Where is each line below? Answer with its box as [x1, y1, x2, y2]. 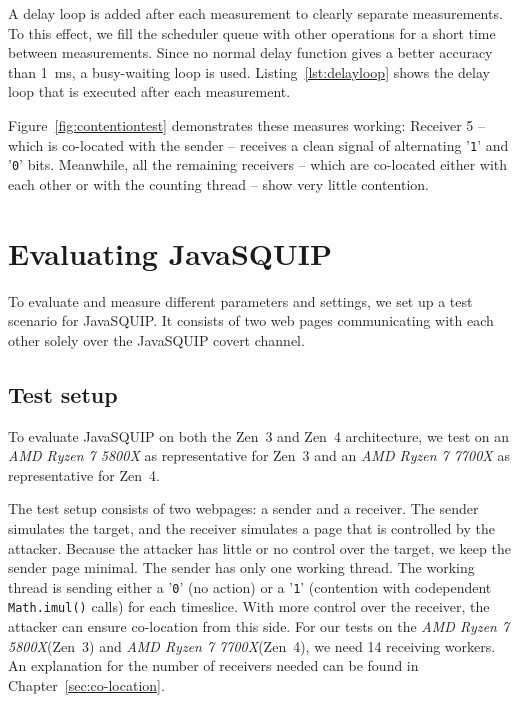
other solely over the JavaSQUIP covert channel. [8, 329, 305, 350]
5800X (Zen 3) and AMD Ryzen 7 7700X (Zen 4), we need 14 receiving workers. [8, 635, 496, 656]
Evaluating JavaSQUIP [8, 232, 332, 273]
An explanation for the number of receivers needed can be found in [8, 655, 419, 676]
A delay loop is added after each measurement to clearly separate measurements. [8, 3, 503, 23]
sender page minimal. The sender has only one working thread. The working [8, 557, 475, 578]
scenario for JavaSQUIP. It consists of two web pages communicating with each [8, 310, 494, 331]
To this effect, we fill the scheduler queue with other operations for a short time [8, 22, 496, 43]
